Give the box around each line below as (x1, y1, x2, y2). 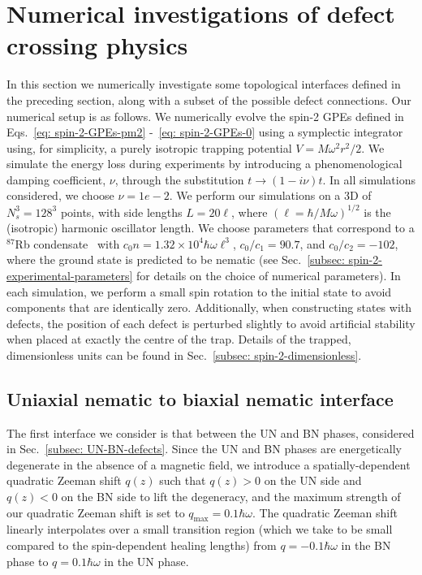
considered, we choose (6, 187, 114, 204)
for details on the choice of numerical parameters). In (136, 266, 401, 283)
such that (159, 472, 206, 489)
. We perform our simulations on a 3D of (169, 187, 372, 204)
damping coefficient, (6, 171, 106, 188)
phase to (6, 552, 49, 569)
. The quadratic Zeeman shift (252, 504, 398, 521)
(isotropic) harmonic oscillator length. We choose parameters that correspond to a (6, 219, 415, 236)
